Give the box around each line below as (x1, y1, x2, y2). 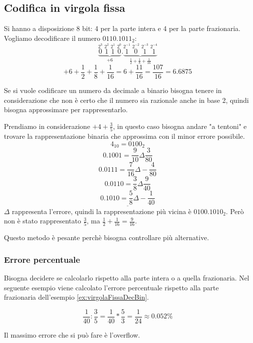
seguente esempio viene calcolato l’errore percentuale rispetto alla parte (4, 282, 219, 292)
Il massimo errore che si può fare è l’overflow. (4, 330, 140, 340)
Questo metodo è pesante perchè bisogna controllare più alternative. (4, 232, 209, 243)
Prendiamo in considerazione (4, 121, 90, 131)
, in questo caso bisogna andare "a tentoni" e (112, 121, 247, 131)
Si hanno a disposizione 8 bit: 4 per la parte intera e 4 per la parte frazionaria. (4, 23, 241, 33)
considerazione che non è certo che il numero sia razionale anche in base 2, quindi (4, 94, 249, 105)
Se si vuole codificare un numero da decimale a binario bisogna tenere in (4, 85, 222, 95)
